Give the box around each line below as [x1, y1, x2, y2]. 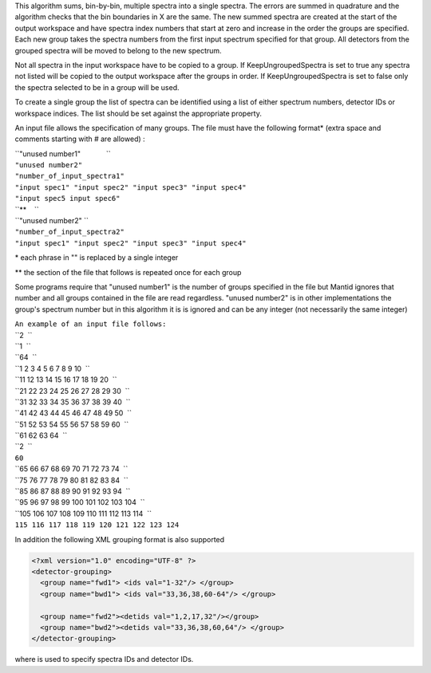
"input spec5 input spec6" [14, 194, 121, 203]
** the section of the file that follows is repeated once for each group [14, 267, 242, 277]
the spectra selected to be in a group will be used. [14, 82, 180, 92]
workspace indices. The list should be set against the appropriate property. [14, 108, 263, 118]
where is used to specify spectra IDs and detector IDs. [14, 655, 194, 664]
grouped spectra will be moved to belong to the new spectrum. [14, 45, 223, 55]
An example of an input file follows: [14, 320, 167, 329]
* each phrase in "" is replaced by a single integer [14, 253, 179, 262]
